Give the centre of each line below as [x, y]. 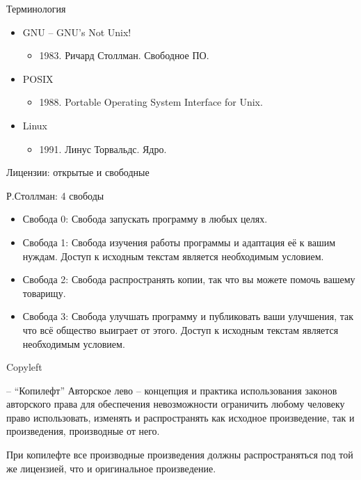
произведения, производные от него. [83, 431]
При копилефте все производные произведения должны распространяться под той [180, 455]
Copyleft [24, 367]
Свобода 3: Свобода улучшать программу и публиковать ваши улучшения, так [188, 316]
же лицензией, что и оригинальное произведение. [111, 468]
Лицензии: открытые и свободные [78, 172]
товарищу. [44, 293]
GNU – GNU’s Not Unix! [77, 32]
